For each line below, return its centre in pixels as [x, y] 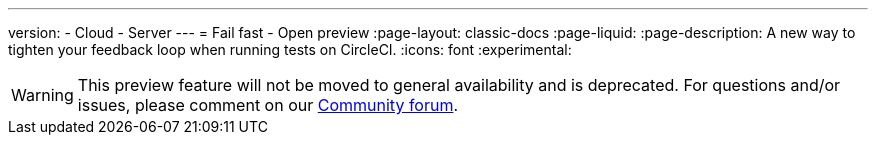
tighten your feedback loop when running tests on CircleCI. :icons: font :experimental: [290, 49]
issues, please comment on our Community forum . [268, 105]
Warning [42, 95]
